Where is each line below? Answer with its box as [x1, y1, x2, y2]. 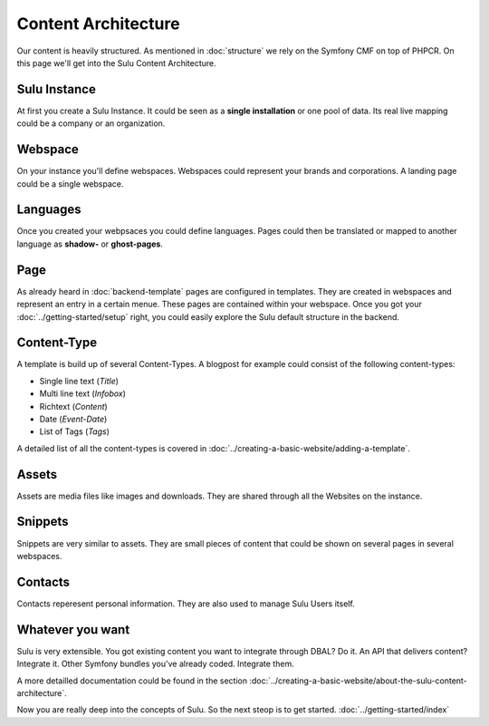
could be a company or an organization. [16, 118, 166, 129]
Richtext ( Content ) [39, 401, 108, 411]
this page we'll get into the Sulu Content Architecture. [16, 57, 216, 68]
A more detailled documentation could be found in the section [16, 675, 248, 686]
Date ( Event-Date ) [39, 413, 108, 424]
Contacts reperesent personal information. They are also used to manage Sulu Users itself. [16, 598, 355, 609]
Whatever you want [16, 622, 130, 637]
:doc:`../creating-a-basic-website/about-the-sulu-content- [249, 675, 468, 686]
